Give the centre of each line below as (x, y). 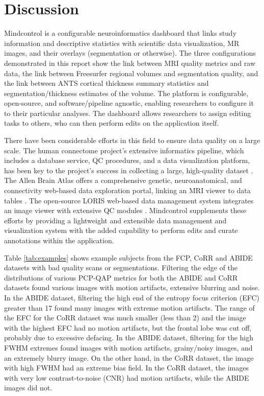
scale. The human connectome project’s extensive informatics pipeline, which (124, 150)
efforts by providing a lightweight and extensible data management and (115, 220)
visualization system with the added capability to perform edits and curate (121, 230)
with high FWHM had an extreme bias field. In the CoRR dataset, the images (126, 368)
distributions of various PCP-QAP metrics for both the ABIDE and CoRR (121, 277)
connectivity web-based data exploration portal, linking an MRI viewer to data (127, 190)
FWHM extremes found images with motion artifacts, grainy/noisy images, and (128, 347)
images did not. (28, 388)
